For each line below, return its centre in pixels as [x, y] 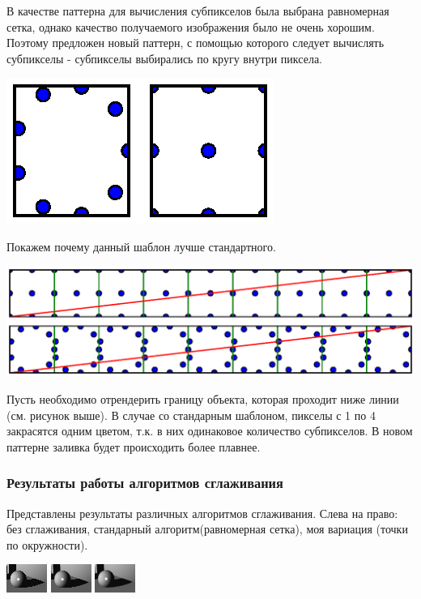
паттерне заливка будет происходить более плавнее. [134, 446]
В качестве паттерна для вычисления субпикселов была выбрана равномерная [198, 11]
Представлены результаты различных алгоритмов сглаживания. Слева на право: [202, 513]
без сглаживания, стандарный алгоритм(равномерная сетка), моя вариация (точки [207, 529]
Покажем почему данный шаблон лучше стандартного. [141, 246]
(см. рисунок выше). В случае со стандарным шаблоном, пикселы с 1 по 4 [191, 415]
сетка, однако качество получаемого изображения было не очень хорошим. [191, 26]
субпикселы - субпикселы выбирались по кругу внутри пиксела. [164, 58]
